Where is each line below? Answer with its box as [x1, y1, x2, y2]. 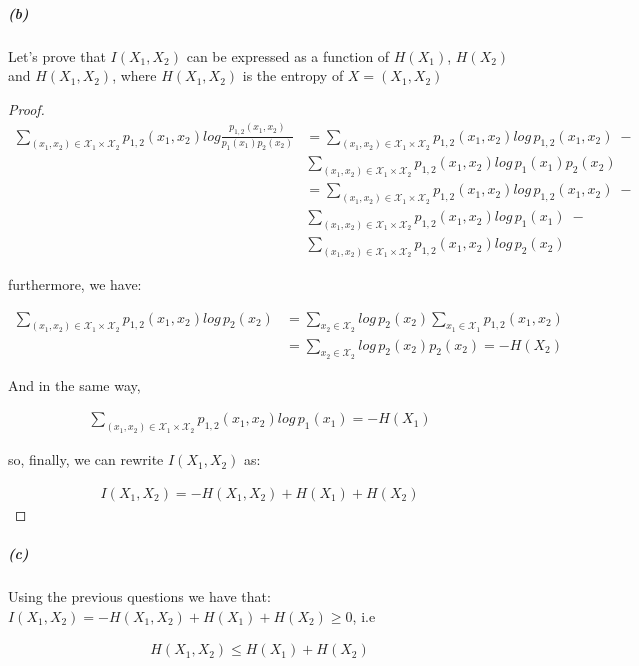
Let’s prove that [8, 45, 106, 66]
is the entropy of [242, 65, 344, 86]
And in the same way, [8, 374, 141, 395]
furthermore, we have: [8, 274, 142, 294]
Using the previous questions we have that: [8, 585, 271, 606]
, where [112, 65, 157, 86]
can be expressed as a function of [186, 45, 390, 66]
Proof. [8, 98, 45, 119]
